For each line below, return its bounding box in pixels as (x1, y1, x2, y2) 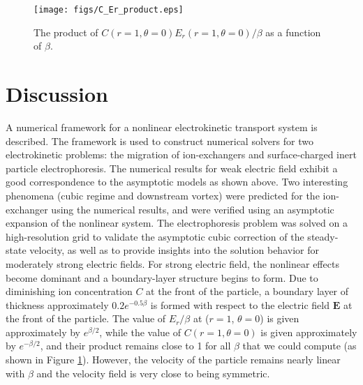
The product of (34, 24, 98, 39)
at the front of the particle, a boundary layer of (146, 284, 349, 299)
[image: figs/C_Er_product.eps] (34, 5, 184, 15)
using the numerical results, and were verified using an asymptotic (51, 202, 334, 216)
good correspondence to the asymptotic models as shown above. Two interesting (6, 174, 348, 189)
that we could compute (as (242, 338, 357, 353)
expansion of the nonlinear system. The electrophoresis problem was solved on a (6, 216, 348, 230)
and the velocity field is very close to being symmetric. (36, 365, 270, 380)
